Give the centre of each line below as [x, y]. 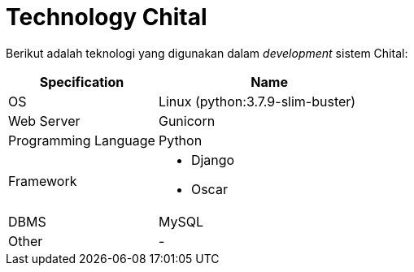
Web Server [44, 121]
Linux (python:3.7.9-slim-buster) [257, 101]
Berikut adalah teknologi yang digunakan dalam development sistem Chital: [207, 53]
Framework [43, 181]
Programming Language [82, 140]
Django [213, 160]
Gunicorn [187, 121]
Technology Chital [107, 17]
